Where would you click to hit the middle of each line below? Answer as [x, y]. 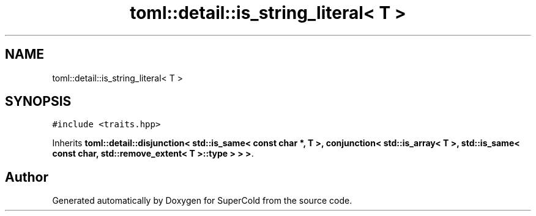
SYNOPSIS [38, 102]
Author [27, 177]
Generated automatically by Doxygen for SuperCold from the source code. [202, 201]
